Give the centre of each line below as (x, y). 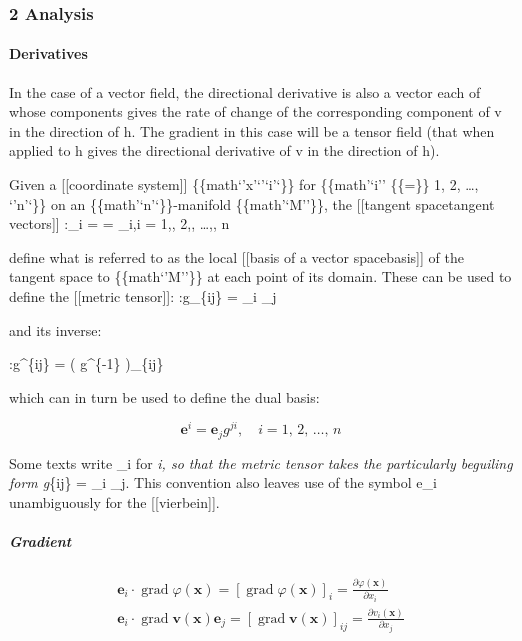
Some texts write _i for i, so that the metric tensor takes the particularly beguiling (261, 462)
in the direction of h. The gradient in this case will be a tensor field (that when (252, 130)
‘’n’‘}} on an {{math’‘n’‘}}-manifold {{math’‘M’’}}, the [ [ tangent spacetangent (252, 203)
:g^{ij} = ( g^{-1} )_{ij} (86, 363)
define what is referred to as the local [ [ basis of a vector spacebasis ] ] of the (236, 256)
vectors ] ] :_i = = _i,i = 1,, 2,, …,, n (119, 223)
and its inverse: (55, 329)
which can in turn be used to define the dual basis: (164, 396)
